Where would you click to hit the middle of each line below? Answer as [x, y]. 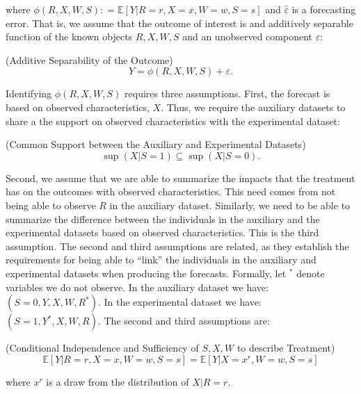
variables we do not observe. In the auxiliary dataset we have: [137, 287]
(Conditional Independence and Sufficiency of [102, 348]
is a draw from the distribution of [118, 381]
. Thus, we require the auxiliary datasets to [253, 107]
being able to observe [51, 205]
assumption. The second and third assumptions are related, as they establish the [177, 246]
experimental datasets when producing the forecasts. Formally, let [146, 273]
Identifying [29, 93]
